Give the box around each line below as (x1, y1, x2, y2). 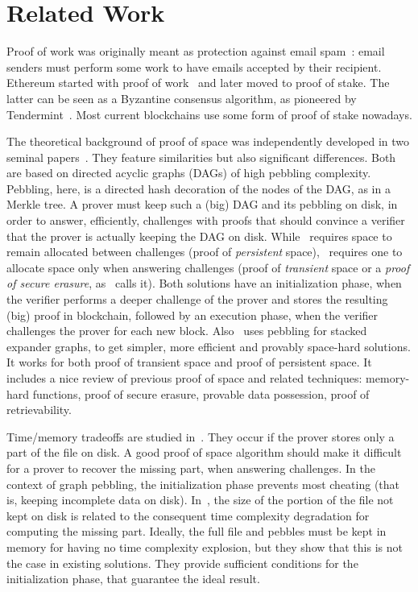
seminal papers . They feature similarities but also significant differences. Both (6, 148, 396, 165)
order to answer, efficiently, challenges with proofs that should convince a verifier (6, 212, 405, 229)
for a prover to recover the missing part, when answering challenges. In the (6, 459, 375, 476)
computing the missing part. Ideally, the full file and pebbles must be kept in (6, 523, 387, 540)
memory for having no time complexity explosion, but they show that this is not (6, 538, 403, 555)
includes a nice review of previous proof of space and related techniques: (6, 370, 362, 386)
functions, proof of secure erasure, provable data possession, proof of (32, 385, 370, 402)
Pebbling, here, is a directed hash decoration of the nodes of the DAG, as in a (6, 180, 391, 197)
